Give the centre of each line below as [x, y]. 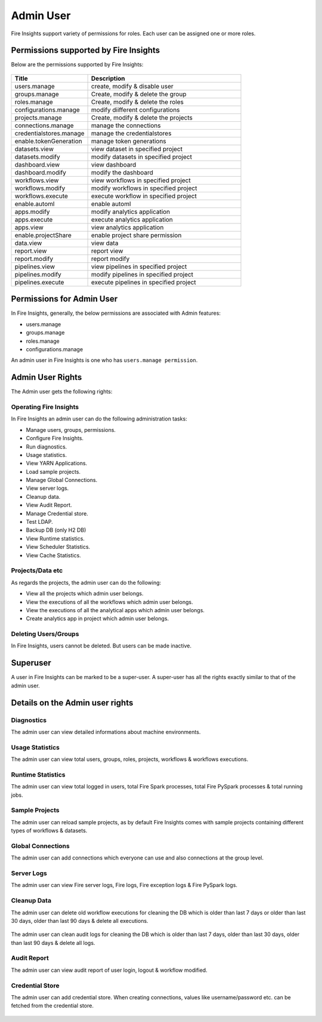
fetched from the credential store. [52, 1006]
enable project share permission [136, 235]
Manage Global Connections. [62, 480]
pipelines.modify [38, 274]
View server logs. [47, 488]
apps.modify [32, 211]
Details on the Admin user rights [72, 703]
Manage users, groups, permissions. [71, 429]
